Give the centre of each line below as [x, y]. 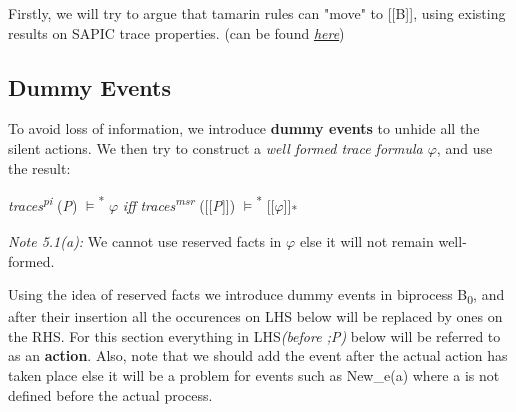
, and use [464, 147]
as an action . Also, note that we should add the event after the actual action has [258, 355]
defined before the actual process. [110, 394]
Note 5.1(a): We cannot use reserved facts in [145, 240]
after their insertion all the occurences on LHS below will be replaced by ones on [255, 316]
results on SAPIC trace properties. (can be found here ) [176, 32]
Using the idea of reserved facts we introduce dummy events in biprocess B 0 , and [256, 295]
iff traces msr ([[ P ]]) [179, 203]
